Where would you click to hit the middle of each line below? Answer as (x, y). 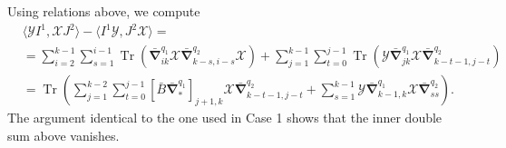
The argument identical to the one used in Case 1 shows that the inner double (225, 118)
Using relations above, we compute (104, 11)
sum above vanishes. (63, 135)
